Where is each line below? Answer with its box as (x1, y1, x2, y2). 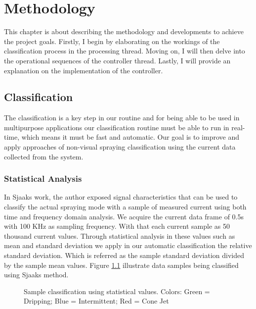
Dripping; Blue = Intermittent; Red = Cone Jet (24, 296, 169, 306)
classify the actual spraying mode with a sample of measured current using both (4, 202, 247, 212)
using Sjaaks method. (4, 269, 69, 280)
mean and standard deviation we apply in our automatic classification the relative (4, 240, 252, 251)
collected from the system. (4, 151, 84, 161)
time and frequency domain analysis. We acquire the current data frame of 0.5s (4, 211, 244, 221)
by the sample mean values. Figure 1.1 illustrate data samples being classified (4, 259, 239, 270)
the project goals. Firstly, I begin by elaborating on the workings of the (4, 36, 220, 46)
